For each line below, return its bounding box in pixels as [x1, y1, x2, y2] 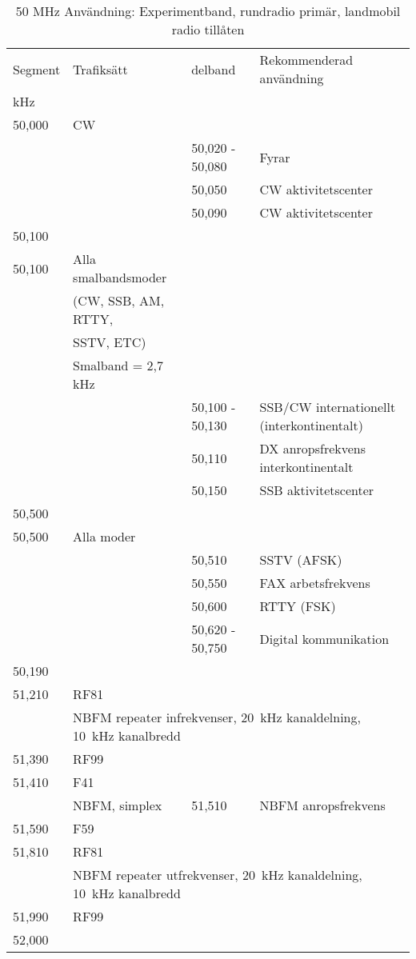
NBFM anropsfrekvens [259, 796, 386, 814]
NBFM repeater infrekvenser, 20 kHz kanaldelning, [73, 708, 361, 726]
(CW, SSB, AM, [73, 291, 165, 310]
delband [191, 59, 236, 78]
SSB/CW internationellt [259, 398, 396, 416]
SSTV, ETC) [73, 333, 146, 351]
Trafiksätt [73, 59, 128, 78]
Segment [13, 59, 61, 78]
